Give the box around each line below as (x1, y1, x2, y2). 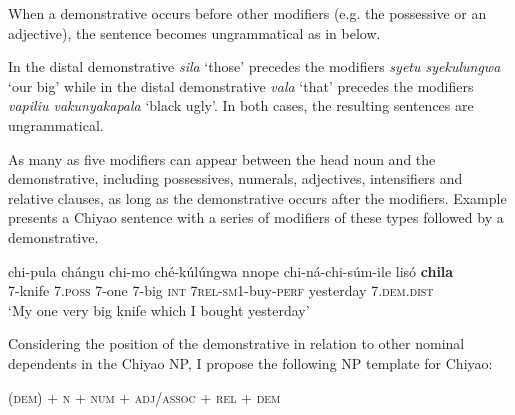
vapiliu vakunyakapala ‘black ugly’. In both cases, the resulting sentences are (8, 95, 474, 116)
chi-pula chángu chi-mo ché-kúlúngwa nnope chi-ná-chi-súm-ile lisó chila (8, 260, 454, 281)
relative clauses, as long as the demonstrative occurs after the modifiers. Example (8, 187, 507, 208)
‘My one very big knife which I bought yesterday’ (8, 299, 310, 320)
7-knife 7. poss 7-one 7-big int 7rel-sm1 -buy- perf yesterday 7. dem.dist (8, 280, 434, 301)
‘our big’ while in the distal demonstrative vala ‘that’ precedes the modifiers (8, 75, 474, 96)
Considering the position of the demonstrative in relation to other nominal (8, 333, 465, 354)
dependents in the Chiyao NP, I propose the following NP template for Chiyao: (8, 352, 493, 373)
